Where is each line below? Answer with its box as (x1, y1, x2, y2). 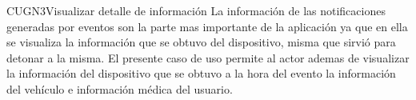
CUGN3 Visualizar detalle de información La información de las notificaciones (6, 2, 386, 18)
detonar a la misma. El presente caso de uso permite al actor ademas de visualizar (6, 49, 410, 66)
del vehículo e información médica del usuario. (6, 80, 233, 97)
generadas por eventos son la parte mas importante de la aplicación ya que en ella (6, 18, 408, 34)
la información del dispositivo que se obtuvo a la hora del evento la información (6, 65, 396, 82)
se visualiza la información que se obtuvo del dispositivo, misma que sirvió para (6, 34, 396, 50)
